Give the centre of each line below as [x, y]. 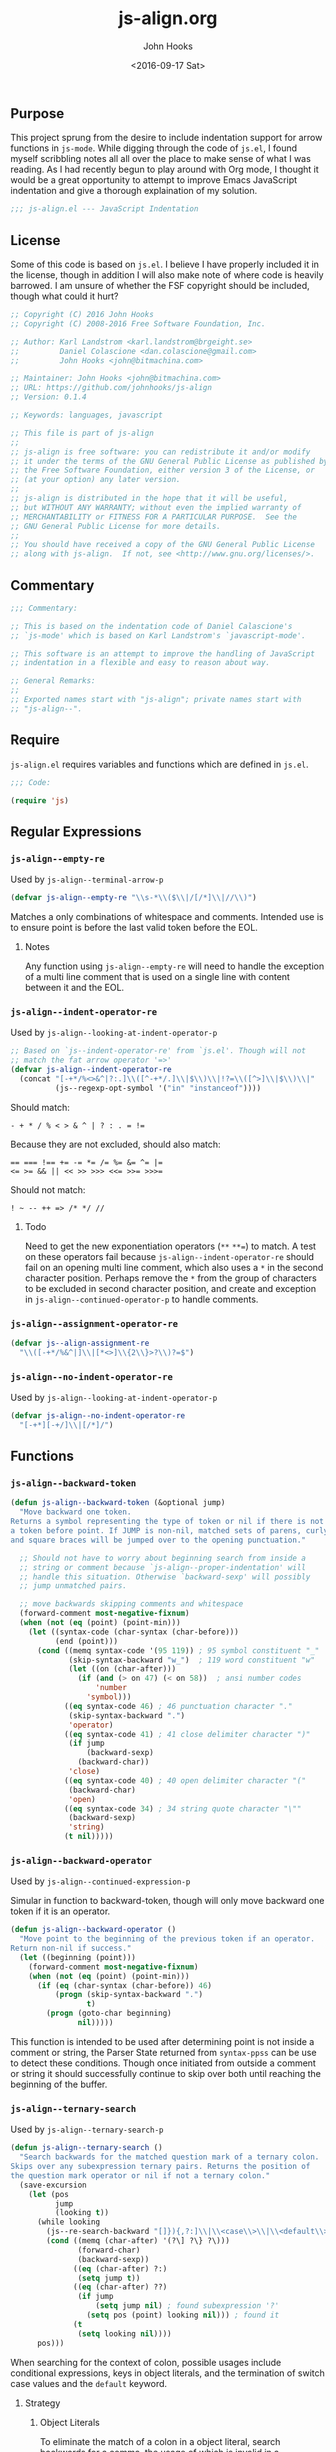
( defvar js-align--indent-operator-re [91, 1070]
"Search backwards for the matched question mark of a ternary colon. [169, 2157]
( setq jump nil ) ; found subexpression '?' [187, 2306]
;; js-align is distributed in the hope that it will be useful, [149, 498]
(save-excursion [53, 2185]
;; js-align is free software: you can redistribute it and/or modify [160, 452]
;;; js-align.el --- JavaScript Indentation [104, 209]
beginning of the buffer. [59, 2084]
